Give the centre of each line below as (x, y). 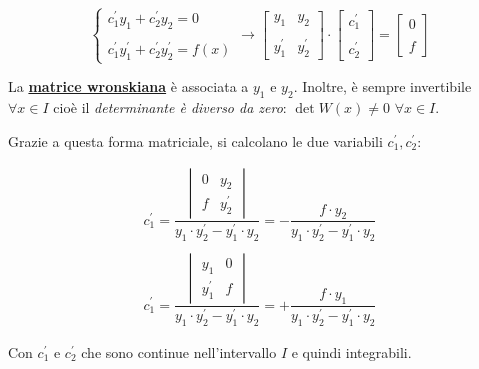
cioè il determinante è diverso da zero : (170, 107)
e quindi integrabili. (351, 351)
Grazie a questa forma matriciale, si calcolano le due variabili (195, 140)
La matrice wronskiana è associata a (128, 86)
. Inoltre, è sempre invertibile (382, 86)
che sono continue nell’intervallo (179, 351)
